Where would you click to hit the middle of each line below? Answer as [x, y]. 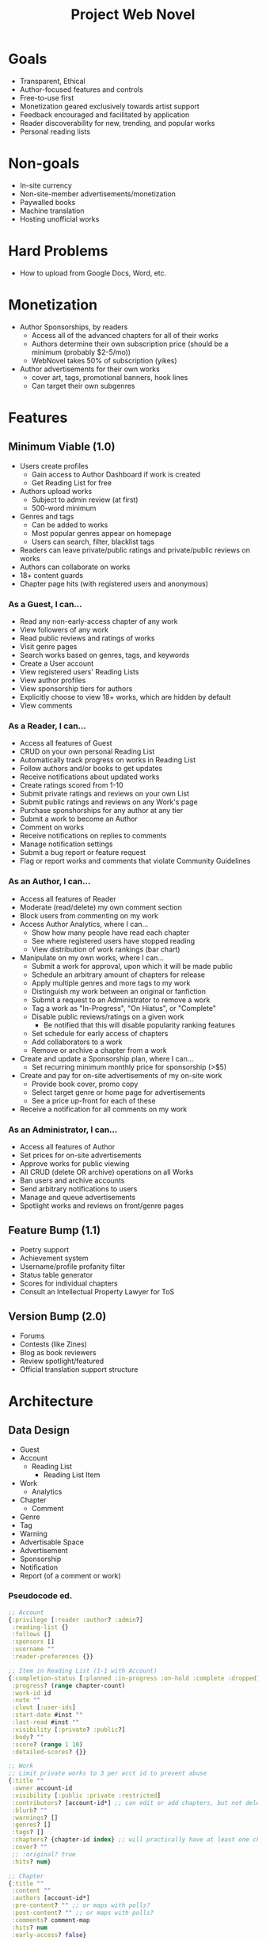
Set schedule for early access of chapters [100, 1033]
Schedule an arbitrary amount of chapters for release [118, 974]
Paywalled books [47, 202]
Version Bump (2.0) [57, 1317]
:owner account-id [42, 1788]
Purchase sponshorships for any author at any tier [101, 811]
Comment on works [52, 827]
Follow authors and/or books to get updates [91, 769]
